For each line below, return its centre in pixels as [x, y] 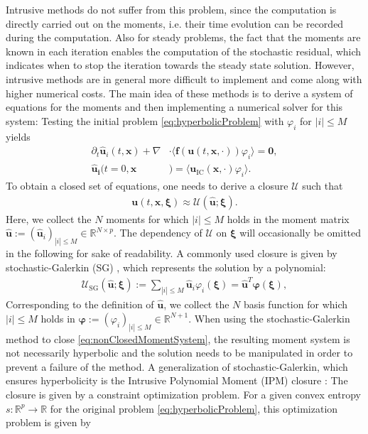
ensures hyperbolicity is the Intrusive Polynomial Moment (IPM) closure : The [177, 380]
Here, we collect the [49, 218]
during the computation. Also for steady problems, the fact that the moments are [183, 37]
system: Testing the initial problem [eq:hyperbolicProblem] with [145, 120]
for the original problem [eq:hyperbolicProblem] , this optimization [194, 408]
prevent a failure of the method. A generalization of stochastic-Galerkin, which [177, 366]
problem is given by [48, 422]
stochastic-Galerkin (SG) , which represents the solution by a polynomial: [166, 267]
